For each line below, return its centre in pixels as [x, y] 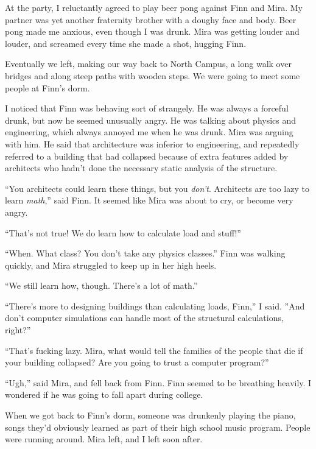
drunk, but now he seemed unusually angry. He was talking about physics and [151, 120]
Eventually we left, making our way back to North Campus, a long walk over [148, 64]
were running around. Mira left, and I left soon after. [104, 439]
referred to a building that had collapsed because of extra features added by [147, 156]
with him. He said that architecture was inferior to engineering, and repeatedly [152, 143]
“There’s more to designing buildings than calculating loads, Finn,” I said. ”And [155, 306]
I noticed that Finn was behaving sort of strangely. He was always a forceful [147, 108]
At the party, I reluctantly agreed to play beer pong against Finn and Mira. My [154, 7]
